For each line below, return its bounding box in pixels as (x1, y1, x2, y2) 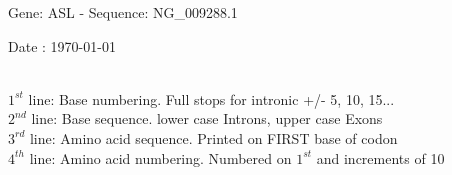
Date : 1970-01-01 (8, 35, 116, 56)
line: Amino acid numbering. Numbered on (29, 147, 292, 168)
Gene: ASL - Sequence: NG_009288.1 (8, 2, 238, 22)
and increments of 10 (316, 147, 445, 168)
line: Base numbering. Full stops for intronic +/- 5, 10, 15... (28, 88, 395, 109)
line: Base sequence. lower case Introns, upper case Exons (31, 108, 383, 129)
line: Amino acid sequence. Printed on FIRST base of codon (29, 127, 398, 148)
